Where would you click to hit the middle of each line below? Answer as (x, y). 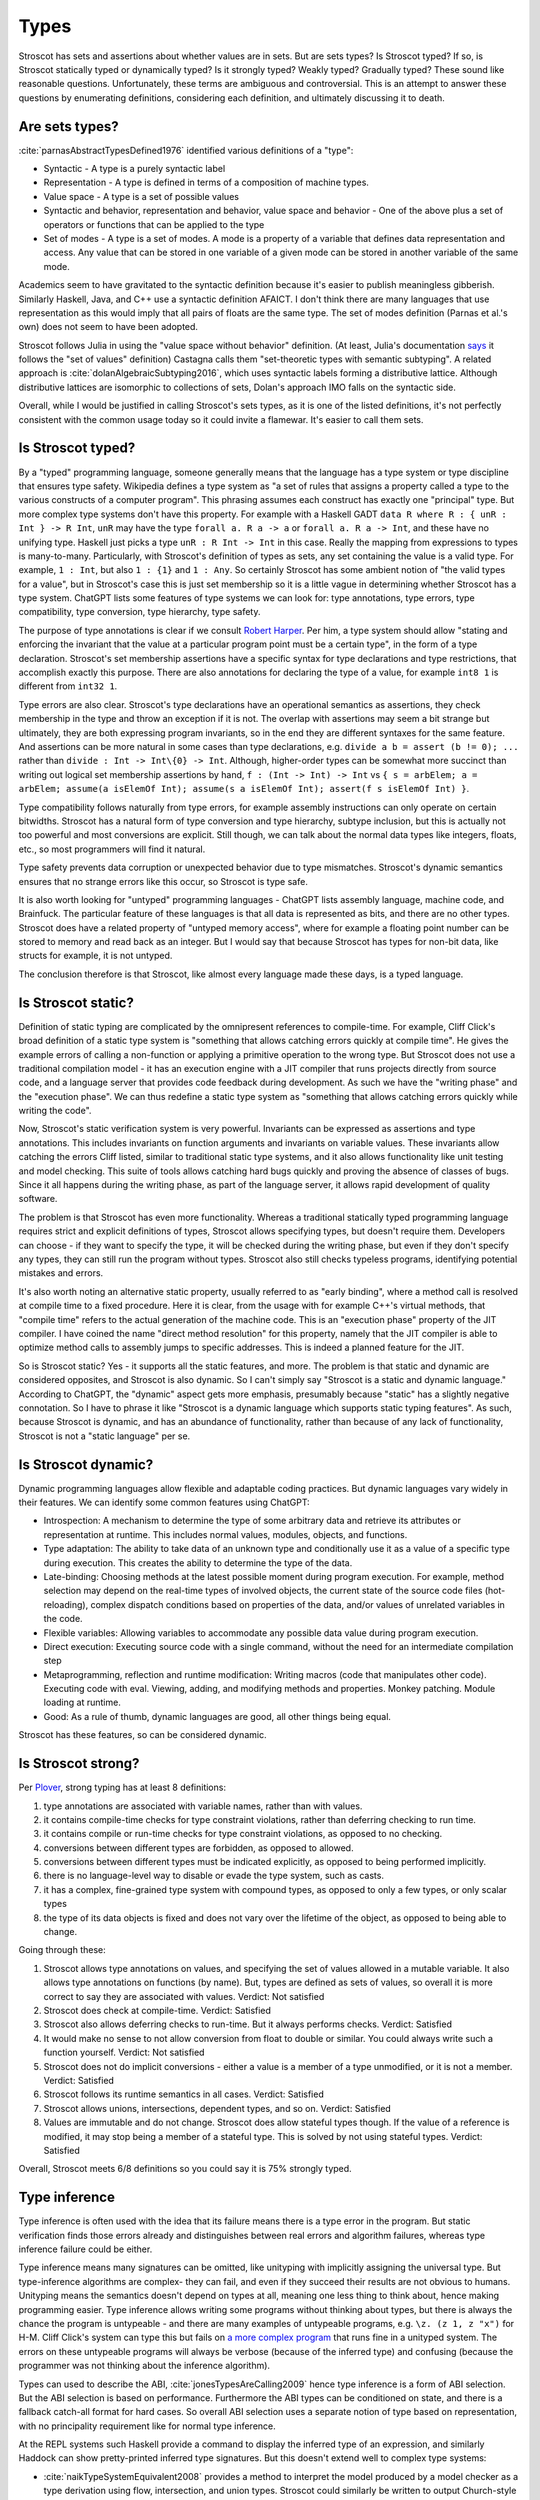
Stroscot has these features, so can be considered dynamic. (142, 1735)
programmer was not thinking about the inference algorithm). (144, 2366)
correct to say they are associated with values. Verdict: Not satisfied (184, 1996)
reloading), (66, 1604)
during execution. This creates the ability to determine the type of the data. (198, 1562)
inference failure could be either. (85, 2249)
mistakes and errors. (61, 1273)
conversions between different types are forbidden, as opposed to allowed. (198, 1847)
